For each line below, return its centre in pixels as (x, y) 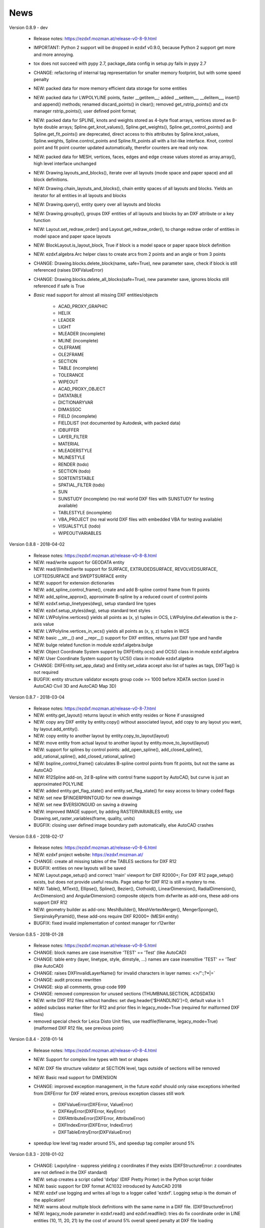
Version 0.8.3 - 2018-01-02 (36, 1154)
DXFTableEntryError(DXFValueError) (95, 1132)
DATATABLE (70, 395)
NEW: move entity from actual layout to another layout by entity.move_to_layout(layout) (121, 743)
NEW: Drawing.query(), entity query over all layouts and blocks (97, 204)
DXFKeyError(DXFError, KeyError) (92, 1111)
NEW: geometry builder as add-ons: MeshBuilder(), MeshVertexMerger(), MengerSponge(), (126, 909)
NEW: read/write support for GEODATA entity (79, 562)
